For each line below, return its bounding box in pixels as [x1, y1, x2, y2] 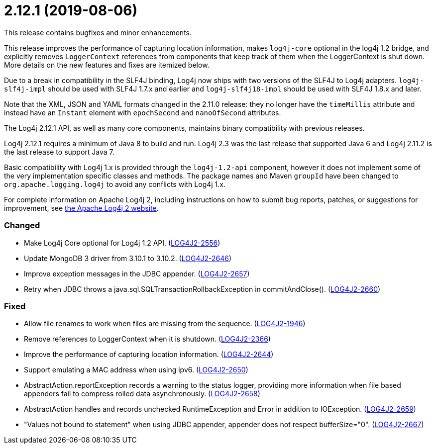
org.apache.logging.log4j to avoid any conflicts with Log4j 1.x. [4, 179, 225, 188]
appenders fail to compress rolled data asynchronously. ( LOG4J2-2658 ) [24, 389, 260, 398]
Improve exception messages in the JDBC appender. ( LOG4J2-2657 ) [24, 269, 250, 278]
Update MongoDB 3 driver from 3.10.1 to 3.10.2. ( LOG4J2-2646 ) [24, 254, 231, 263]
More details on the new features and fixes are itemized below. [4, 60, 210, 69]
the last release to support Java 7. [4, 147, 114, 156]
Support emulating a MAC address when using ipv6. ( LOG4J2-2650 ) [24, 365, 248, 374]
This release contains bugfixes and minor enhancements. [4, 28, 192, 37]
